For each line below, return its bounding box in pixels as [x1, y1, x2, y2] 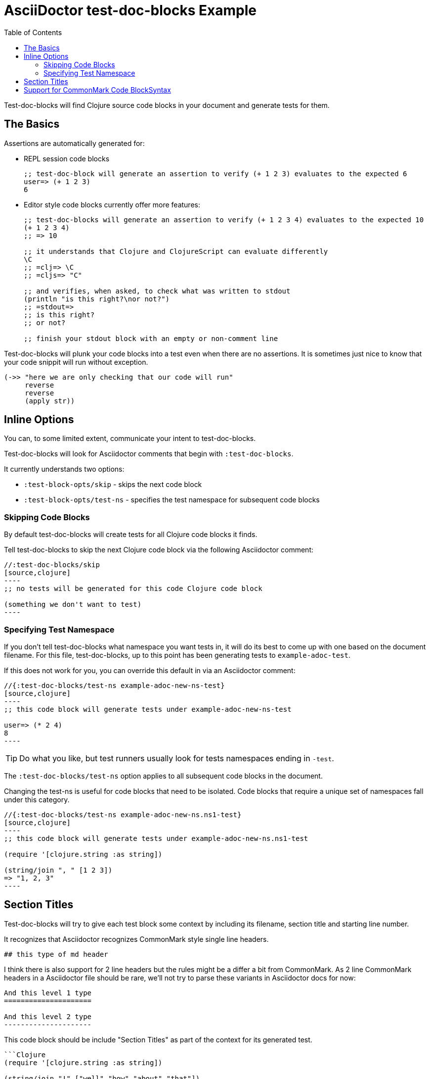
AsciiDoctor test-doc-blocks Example [4, 2, 257, 19]
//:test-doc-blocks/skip [4, 561, 100, 569]
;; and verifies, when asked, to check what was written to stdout [24, 287, 291, 295]
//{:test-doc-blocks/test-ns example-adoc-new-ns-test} [4, 681, 225, 689]
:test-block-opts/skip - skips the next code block [24, 480, 202, 489]
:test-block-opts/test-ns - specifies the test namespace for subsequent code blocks [24, 495, 320, 504]
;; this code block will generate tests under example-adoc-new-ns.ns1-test [4, 834, 308, 842]
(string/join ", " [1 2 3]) [4, 866, 113, 874]
